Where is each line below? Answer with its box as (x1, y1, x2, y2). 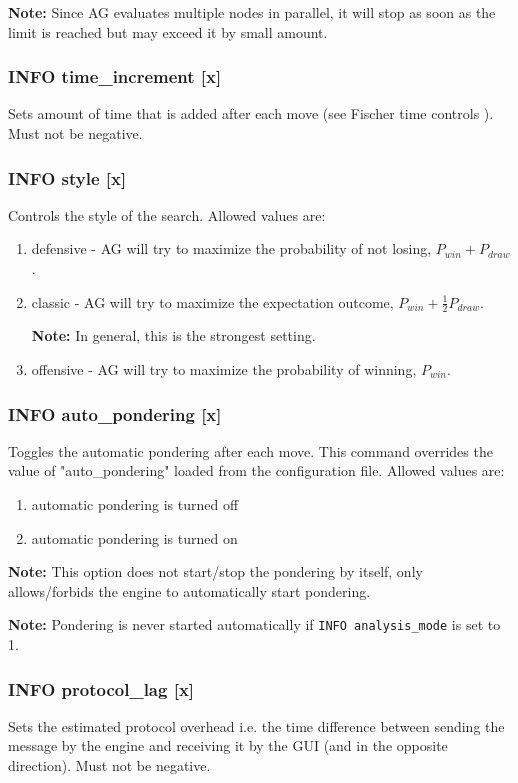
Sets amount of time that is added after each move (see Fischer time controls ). (8, 103, 494, 124)
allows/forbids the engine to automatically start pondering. (8, 580, 371, 601)
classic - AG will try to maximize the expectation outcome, (31, 291, 394, 312)
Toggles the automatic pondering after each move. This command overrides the (8, 440, 493, 461)
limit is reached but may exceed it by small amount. (8, 21, 328, 42)
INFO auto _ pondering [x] (8, 401, 222, 426)
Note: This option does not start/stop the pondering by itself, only (8, 561, 423, 582)
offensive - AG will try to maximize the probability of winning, (31, 359, 417, 380)
